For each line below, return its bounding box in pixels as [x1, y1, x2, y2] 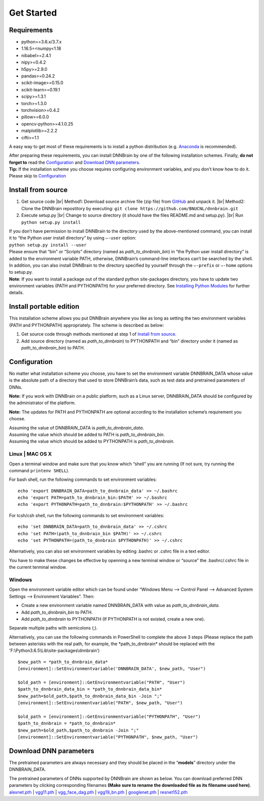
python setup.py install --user [9, 242, 87, 248]
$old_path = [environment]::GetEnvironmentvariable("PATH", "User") [18, 680, 185, 685]
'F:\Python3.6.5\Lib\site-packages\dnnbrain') [9, 648, 100, 653]
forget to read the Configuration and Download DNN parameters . [9, 159, 140, 165]
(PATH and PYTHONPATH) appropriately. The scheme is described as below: [9, 322, 164, 328]
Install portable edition [9, 303, 80, 311]
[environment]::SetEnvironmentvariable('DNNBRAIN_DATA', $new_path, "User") [18, 666, 206, 671]
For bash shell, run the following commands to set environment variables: [9, 476, 157, 482]
